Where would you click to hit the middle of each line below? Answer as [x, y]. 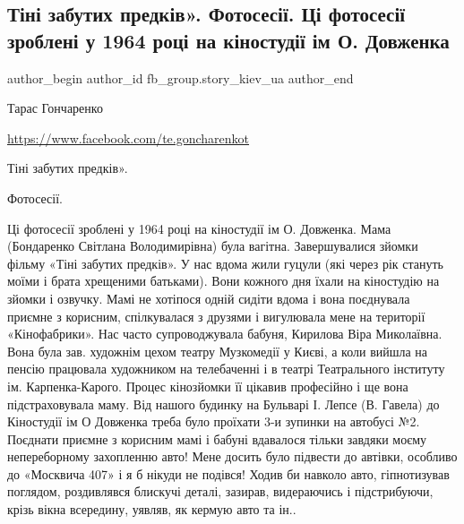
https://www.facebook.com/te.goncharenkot [129, 137]
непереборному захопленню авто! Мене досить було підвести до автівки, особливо [232, 456]
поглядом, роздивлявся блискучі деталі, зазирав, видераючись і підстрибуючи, [220, 491]
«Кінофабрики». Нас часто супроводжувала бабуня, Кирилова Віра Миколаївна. [225, 334]
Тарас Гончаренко [55, 108]
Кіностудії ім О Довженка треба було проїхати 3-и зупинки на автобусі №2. [214, 421]
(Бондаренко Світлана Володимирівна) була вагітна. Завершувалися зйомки [213, 246]
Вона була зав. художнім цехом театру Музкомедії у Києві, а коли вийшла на [218, 351]
